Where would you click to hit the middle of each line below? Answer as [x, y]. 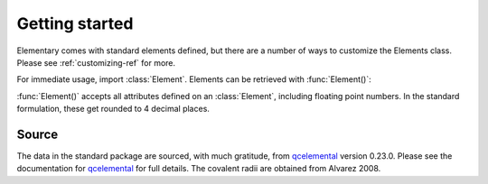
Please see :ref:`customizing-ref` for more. [96, 62]
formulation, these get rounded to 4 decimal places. [113, 109]
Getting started [75, 23]
